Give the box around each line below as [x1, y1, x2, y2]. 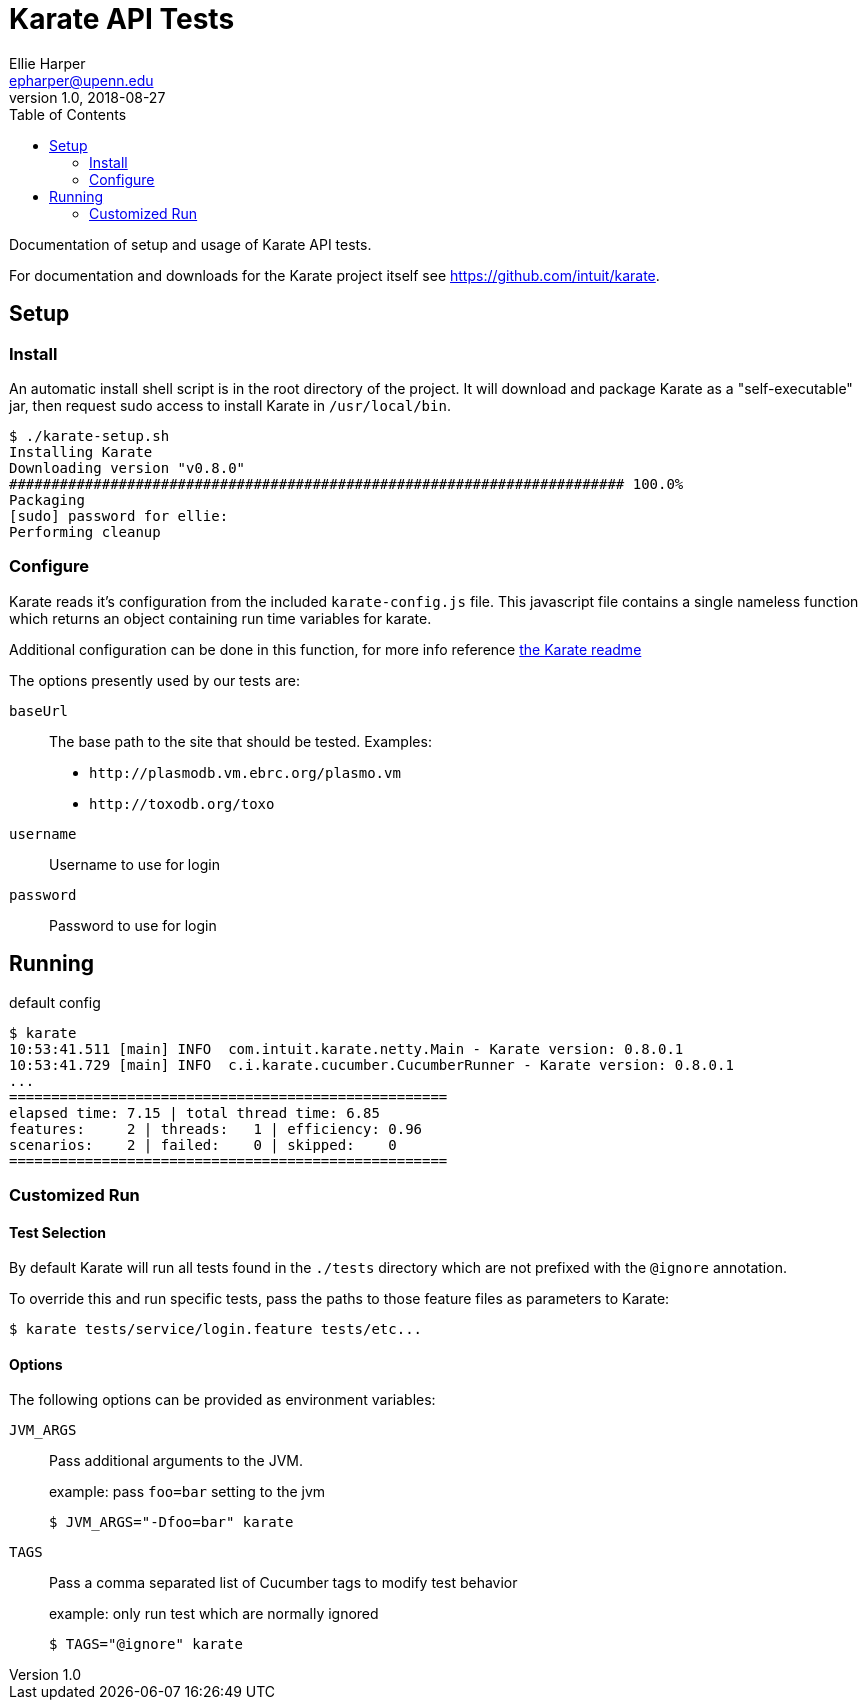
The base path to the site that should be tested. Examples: [49, 732, 432, 750]
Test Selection [9, 1223, 106, 1241]
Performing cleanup [9, 523, 161, 540]
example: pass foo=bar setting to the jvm [49, 1483, 326, 1501]
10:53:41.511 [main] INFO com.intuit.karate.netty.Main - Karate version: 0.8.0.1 [9, 1040, 684, 1057]
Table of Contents [9, 105, 127, 123]
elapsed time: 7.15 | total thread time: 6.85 [9, 1104, 380, 1121]
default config [9, 993, 101, 1011]
